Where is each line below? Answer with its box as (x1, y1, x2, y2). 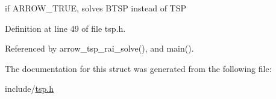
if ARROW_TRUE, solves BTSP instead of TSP (5, 2, 187, 14)
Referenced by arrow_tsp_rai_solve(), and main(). (5, 42, 194, 55)
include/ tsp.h (5, 82, 54, 95)
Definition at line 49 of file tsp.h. (5, 22, 126, 34)
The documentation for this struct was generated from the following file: (5, 62, 272, 74)
